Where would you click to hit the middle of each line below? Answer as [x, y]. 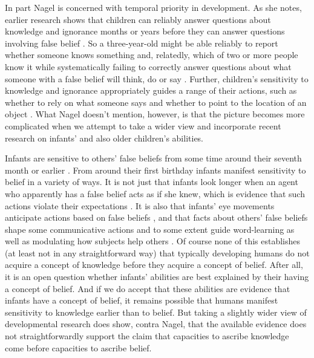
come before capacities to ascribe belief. [78, 347]
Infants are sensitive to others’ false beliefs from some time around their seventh [153, 158]
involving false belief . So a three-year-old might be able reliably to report [142, 43]
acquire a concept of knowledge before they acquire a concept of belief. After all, [154, 265]
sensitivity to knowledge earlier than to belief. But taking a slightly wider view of [156, 312]
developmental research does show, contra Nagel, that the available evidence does [156, 324]
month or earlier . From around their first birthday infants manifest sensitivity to [155, 170]
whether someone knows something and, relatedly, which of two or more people [152, 55]
